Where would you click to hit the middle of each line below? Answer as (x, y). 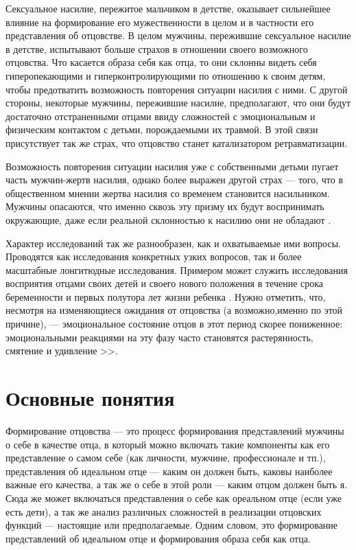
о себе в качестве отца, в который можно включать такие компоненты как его (168, 444)
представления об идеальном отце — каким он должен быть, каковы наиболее (169, 471)
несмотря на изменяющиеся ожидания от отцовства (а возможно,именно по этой (174, 310)
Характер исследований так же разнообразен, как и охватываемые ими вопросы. (173, 243)
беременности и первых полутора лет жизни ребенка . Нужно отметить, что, (166, 296)
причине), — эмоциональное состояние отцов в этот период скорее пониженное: (174, 324)
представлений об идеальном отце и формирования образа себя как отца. (158, 538)
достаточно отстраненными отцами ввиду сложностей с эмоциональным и (161, 116)
